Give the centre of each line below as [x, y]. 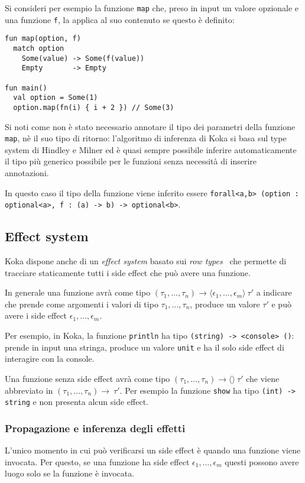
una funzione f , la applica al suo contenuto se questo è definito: [120, 19]
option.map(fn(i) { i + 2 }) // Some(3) [94, 107]
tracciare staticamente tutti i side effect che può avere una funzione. [128, 272]
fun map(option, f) [43, 39]
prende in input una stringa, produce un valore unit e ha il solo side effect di [145, 347]
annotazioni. [27, 173]
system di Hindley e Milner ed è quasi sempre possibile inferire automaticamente [151, 149]
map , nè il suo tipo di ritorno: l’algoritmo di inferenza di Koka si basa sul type [146, 138]
